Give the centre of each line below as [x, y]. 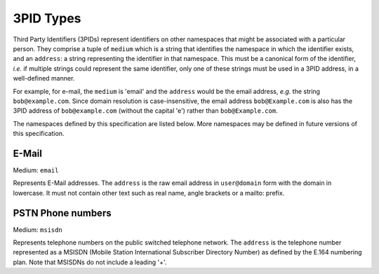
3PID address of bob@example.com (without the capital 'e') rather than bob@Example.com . [145, 111]
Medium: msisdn [38, 230]
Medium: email [36, 170]
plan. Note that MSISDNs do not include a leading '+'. [90, 262]
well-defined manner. [44, 78]
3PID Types [47, 18]
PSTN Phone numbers [62, 213]
